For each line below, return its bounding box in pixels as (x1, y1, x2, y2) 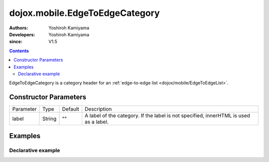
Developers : (9, 31, 35, 37)
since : (9, 39, 22, 45)
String (42, 115, 57, 122)
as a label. (85, 118, 109, 125)
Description (85, 106, 112, 113)
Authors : (9, 25, 28, 31)
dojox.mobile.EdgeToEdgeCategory (9, 7, 160, 18)
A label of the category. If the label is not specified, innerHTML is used (85, 112, 250, 119)
